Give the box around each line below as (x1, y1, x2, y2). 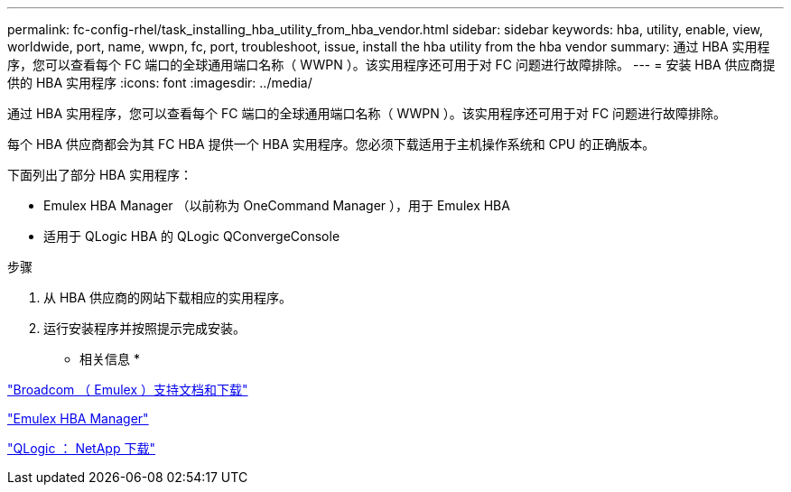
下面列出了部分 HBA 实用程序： (7, 167, 193, 182)
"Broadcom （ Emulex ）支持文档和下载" (7, 382, 248, 397)
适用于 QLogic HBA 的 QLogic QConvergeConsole (43, 228, 340, 244)
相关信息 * (79, 351, 140, 367)
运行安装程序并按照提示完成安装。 (43, 320, 246, 336)
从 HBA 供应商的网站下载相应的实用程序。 (43, 290, 293, 305)
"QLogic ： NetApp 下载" (7, 441, 155, 456)
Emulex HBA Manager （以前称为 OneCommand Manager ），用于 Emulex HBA (43, 198, 510, 213)
